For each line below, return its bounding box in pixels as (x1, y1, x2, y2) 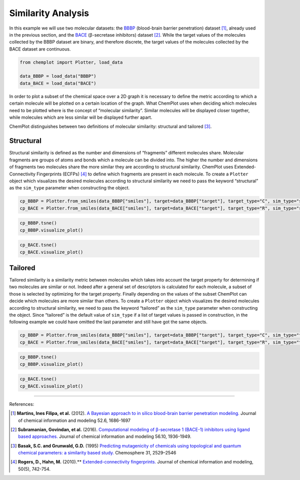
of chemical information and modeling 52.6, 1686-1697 (18, 417, 131, 423)
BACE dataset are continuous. (9, 46, 71, 52)
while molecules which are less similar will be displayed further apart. (9, 114, 152, 120)
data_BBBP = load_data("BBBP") (19, 73, 97, 79)
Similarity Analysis (9, 8, 89, 19)
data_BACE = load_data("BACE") (19, 80, 97, 86)
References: (9, 401, 34, 407)
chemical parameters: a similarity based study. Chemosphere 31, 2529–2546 (18, 450, 176, 456)
